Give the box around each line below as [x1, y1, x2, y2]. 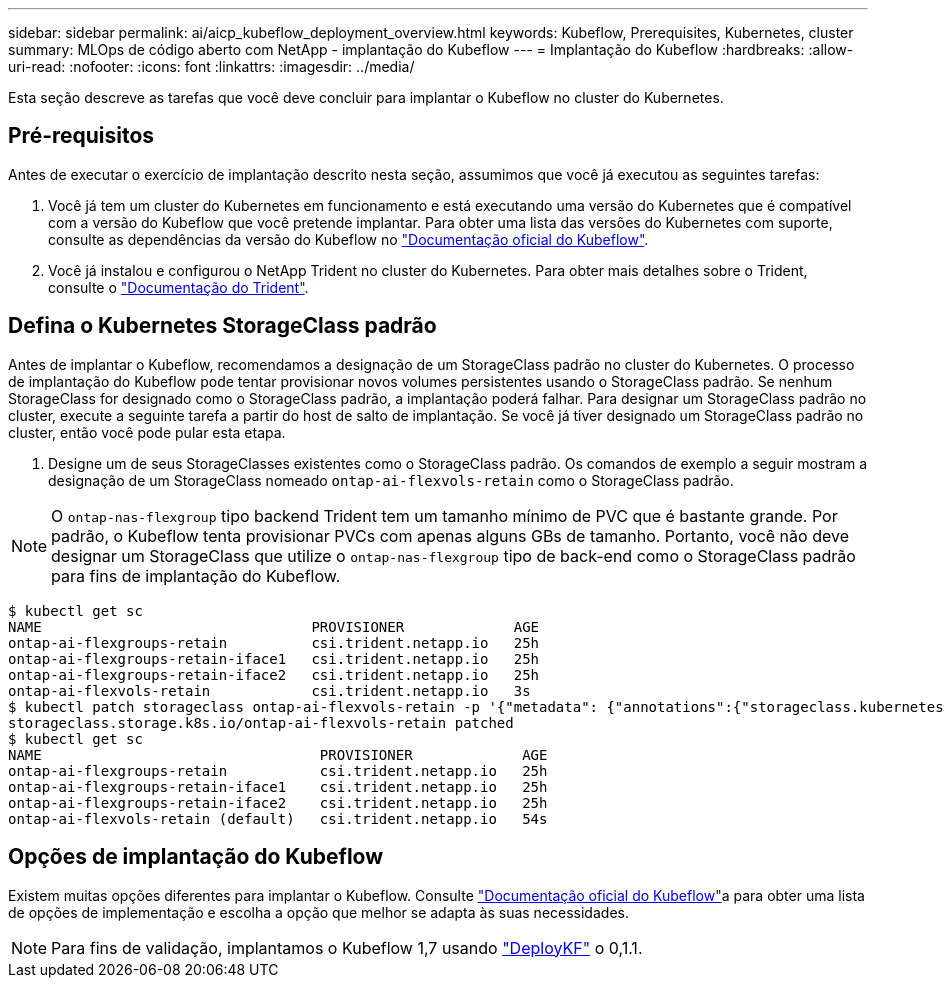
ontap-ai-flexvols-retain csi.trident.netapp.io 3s [8, 682, 531, 699]
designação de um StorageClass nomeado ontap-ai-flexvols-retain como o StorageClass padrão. [48, 471, 734, 489]
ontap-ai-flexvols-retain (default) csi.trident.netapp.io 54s [8, 810, 548, 827]
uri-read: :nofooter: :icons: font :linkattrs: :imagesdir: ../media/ [8, 58, 415, 75]
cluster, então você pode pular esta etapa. [8, 423, 286, 441]
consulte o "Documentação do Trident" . [48, 278, 309, 296]
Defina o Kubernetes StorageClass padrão [8, 313, 437, 339]
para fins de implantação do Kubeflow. [51, 565, 341, 586]
